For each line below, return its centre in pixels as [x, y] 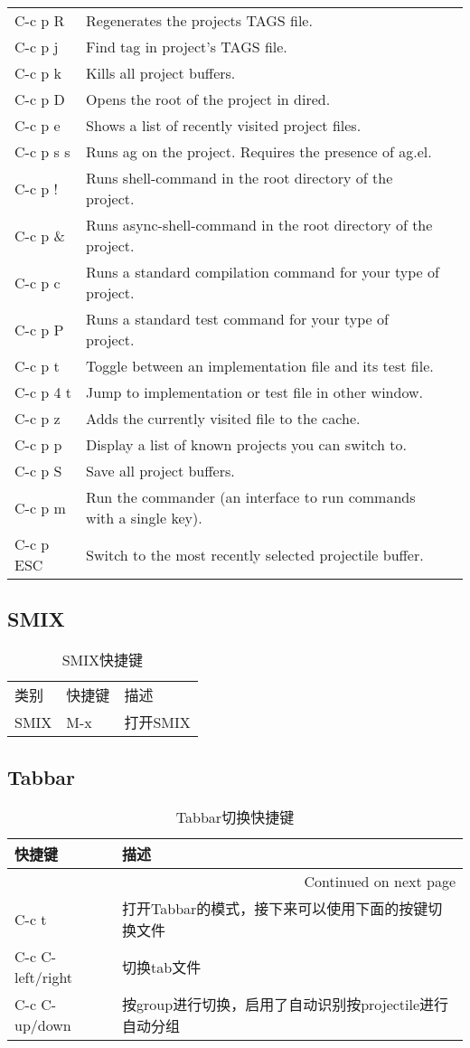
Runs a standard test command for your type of [237, 319]
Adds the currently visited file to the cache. [223, 418]
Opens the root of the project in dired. [208, 99]
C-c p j [37, 47]
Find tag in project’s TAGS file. [187, 47]
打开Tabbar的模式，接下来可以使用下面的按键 [275, 909]
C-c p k [38, 73]
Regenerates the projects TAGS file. [199, 20]
